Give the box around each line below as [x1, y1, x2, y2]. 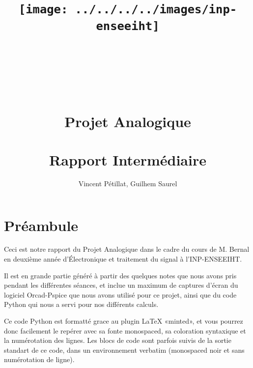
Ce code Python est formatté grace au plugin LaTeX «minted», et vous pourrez [4, 315, 243, 326]
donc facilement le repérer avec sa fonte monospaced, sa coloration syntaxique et [4, 325, 246, 335]
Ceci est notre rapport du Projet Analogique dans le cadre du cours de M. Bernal [4, 244, 250, 254]
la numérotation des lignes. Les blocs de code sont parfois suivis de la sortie [4, 335, 231, 345]
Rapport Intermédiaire [49, 149, 206, 169]
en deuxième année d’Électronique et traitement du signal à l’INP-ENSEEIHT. [4, 254, 242, 264]
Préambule [4, 215, 79, 235]
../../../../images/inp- [75, 2, 237, 17]
